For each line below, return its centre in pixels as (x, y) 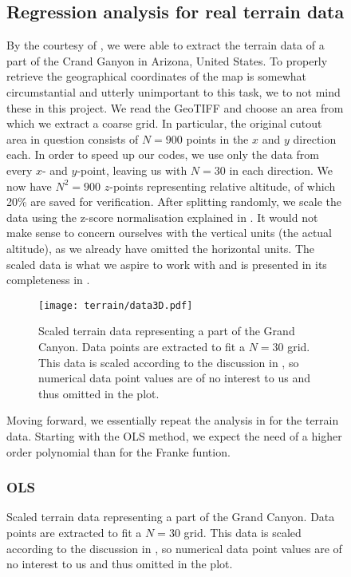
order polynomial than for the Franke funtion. (118, 451)
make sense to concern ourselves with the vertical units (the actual (170, 233)
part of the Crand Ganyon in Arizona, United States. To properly (167, 60)
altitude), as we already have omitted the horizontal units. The (161, 248)
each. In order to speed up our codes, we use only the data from (163, 154)
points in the (217, 138)
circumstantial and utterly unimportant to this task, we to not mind (174, 91)
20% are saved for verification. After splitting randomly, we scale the (174, 202)
